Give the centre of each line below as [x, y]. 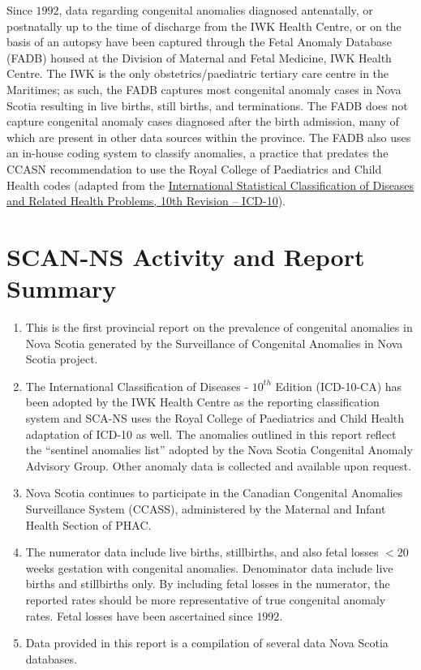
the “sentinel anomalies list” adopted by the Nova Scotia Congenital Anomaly [219, 450]
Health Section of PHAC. [88, 524]
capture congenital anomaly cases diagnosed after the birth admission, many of [203, 121]
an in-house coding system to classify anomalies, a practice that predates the [198, 153]
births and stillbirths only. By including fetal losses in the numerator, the [208, 584]
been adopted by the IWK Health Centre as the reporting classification [202, 402]
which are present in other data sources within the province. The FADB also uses [209, 137]
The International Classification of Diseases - [137, 386]
